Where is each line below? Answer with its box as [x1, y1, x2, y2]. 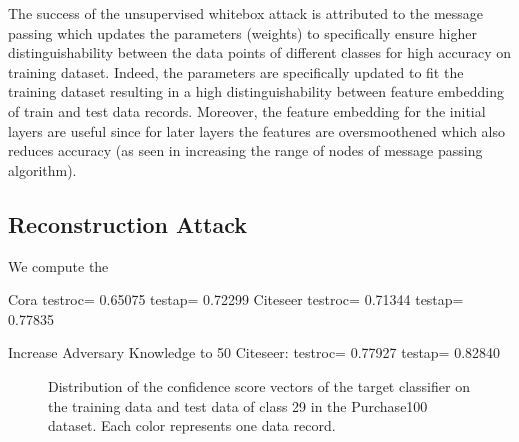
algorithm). [8, 159, 77, 180]
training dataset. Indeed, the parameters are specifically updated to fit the [8, 61, 464, 82]
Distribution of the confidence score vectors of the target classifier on [48, 375, 470, 396]
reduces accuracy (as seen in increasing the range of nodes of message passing [8, 140, 483, 161]
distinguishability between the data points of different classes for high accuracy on [8, 42, 512, 63]
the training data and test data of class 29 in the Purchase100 [48, 395, 428, 416]
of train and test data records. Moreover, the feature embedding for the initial [8, 100, 486, 121]
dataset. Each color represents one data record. [48, 415, 336, 436]
